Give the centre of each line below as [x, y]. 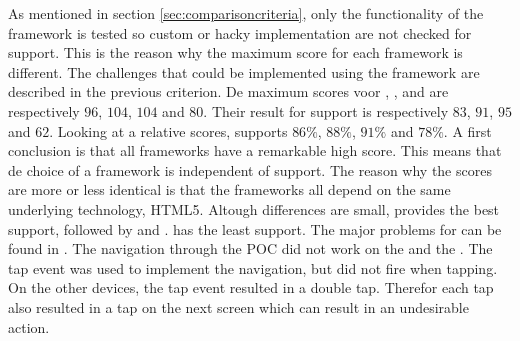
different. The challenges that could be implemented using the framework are [244, 71]
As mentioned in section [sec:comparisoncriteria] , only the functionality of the [246, 13]
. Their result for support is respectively [326, 110]
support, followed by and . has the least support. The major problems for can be [255, 228]
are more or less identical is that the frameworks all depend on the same [229, 189]
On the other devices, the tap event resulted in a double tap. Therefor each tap [251, 287]
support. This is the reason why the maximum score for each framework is [235, 52]
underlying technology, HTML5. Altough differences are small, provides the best [254, 208]
